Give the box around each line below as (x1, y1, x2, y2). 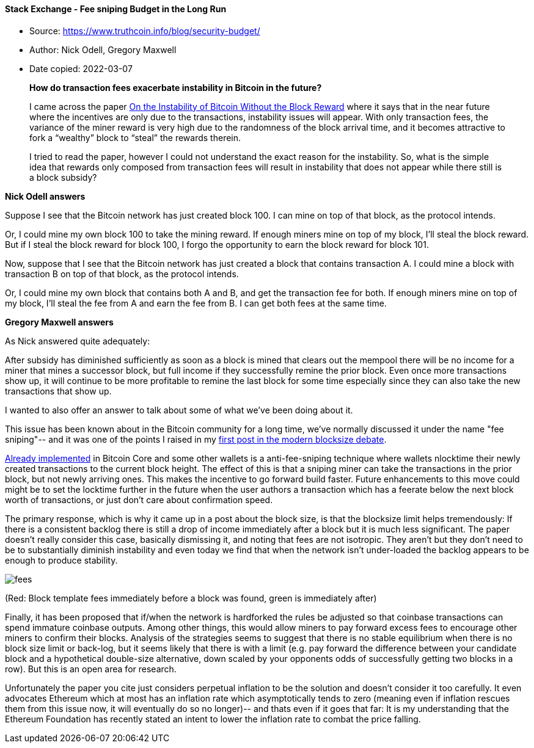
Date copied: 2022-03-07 (29, 63, 133, 74)
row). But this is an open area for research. (5, 663, 177, 674)
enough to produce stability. (5, 554, 118, 565)
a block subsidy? (29, 172, 97, 183)
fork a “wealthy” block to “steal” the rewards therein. (29, 132, 241, 143)
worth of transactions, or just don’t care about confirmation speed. (5, 494, 273, 505)
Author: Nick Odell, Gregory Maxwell (29, 44, 177, 55)
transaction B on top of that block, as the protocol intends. (5, 268, 239, 279)
